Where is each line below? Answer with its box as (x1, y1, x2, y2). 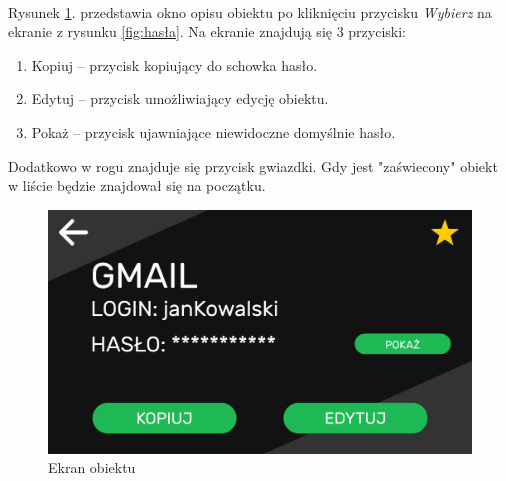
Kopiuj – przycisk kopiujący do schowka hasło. (31, 54, 318, 75)
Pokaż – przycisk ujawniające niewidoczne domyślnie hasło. (31, 121, 396, 142)
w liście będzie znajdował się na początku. (8, 175, 266, 196)
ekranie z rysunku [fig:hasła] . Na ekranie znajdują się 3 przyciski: (8, 21, 406, 42)
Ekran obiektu (48, 457, 136, 478)
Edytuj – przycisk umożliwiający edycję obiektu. (31, 88, 329, 109)
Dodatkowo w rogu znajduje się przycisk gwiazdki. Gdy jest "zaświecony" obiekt (8, 155, 498, 176)
